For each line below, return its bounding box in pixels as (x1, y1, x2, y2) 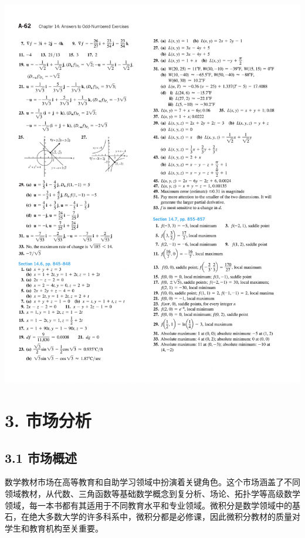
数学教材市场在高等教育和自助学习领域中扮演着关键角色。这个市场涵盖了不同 (5, 476, 300, 488)
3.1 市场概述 (5, 448, 77, 466)
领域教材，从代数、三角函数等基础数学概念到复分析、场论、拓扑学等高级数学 (5, 487, 300, 500)
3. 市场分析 (5, 408, 91, 432)
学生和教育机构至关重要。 (5, 522, 103, 534)
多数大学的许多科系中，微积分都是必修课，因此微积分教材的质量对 (45, 510, 300, 523)
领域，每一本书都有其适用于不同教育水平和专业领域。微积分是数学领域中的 (5, 499, 292, 511)
